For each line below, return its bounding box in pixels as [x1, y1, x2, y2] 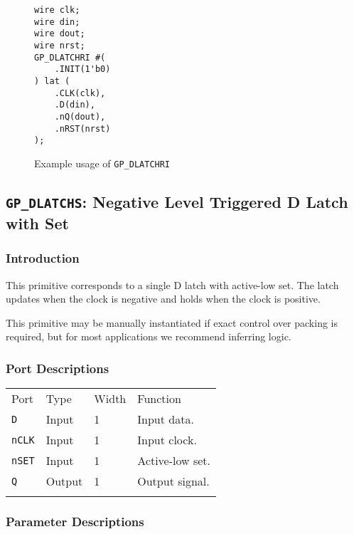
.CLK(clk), [54, 88, 106, 98]
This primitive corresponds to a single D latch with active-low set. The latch [6, 277, 339, 292]
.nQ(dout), [54, 111, 106, 122]
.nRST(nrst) [54, 123, 111, 134]
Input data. [137, 411, 194, 428]
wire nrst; [34, 40, 85, 51]
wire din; [34, 16, 80, 27]
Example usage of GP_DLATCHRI [34, 155, 171, 170]
